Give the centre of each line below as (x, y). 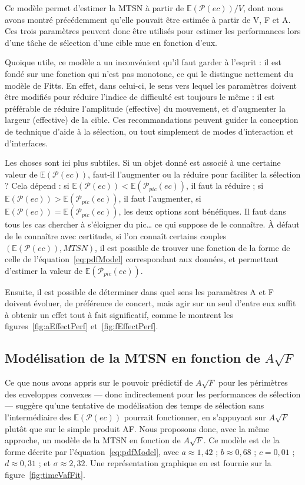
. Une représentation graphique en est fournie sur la (178, 463)
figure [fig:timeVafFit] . (45, 475)
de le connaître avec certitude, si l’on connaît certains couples (116, 235)
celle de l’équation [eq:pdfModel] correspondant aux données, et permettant (142, 259)
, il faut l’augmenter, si (160, 198)
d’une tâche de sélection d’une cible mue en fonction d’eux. (111, 42)
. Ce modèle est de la (241, 440)
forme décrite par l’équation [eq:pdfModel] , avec (92, 451)
